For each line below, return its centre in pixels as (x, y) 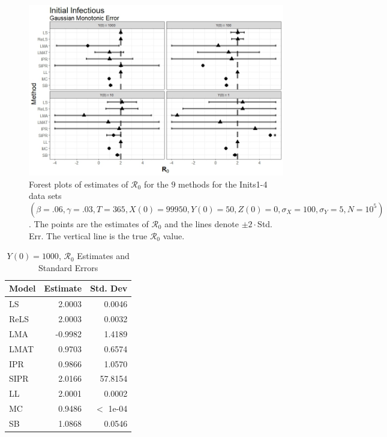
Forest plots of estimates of (79, 184)
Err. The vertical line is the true (88, 235)
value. (174, 235)
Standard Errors (68, 267)
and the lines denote (202, 223)
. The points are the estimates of (89, 223)
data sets (45, 196)
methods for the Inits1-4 (223, 184)
